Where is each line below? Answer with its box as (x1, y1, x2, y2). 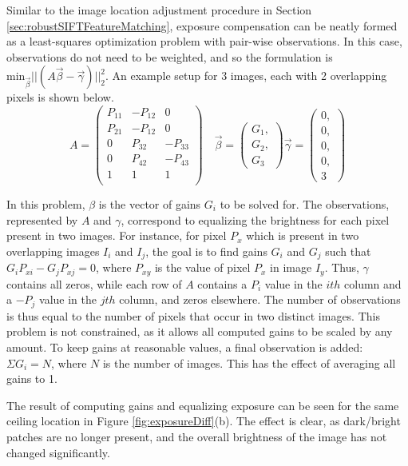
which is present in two (246, 227, 359, 244)
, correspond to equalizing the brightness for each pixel (121, 211, 390, 228)
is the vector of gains (98, 196, 201, 213)
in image (270, 259, 312, 276)
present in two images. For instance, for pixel (6, 227, 227, 244)
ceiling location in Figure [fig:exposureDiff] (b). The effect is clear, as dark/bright (6, 412, 401, 429)
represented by (6, 211, 78, 228)
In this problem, (6, 196, 85, 213)
